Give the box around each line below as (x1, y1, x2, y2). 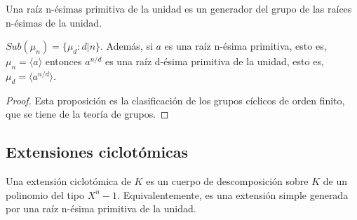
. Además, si (100, 39, 153, 53)
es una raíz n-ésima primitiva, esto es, (164, 39, 327, 53)
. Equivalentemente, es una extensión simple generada (117, 187, 349, 202)
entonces (45, 54, 82, 69)
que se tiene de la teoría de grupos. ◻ (6, 106, 169, 121)
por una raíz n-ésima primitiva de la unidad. (6, 201, 196, 216)
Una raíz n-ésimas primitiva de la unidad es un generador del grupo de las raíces (6, 1, 352, 15)
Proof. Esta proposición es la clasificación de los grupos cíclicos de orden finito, (6, 92, 345, 107)
